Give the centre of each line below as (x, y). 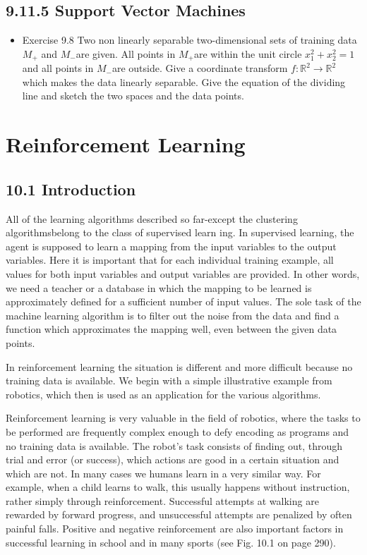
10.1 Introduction (71, 189)
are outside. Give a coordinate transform (200, 68)
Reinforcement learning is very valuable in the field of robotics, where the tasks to (183, 418)
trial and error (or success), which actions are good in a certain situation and (173, 459)
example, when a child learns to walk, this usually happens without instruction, (178, 487)
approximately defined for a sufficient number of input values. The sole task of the (183, 301)
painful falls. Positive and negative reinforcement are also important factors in (175, 529)
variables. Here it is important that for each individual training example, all (170, 260)
